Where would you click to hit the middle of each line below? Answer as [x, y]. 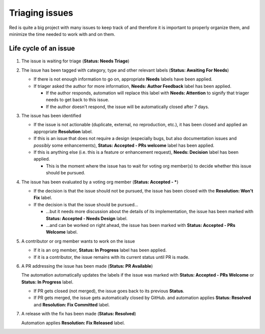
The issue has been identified [51, 116]
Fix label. [43, 198]
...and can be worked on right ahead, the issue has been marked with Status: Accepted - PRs [141, 225]
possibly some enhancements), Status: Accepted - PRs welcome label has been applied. [124, 145]
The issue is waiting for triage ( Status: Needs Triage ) [75, 61]
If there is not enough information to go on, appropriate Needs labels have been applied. [123, 79]
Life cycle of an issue [42, 48]
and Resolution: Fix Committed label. [72, 305]
